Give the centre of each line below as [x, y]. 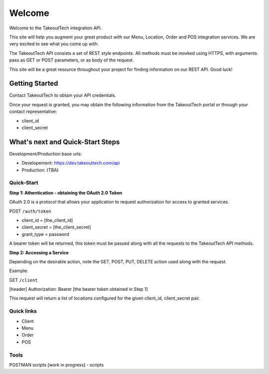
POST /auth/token [30, 211]
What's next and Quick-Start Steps [65, 142]
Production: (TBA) [40, 170]
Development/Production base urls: [46, 154]
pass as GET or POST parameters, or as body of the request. [71, 60]
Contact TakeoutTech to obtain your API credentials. [63, 95]
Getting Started [34, 84]
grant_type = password [46, 234]
